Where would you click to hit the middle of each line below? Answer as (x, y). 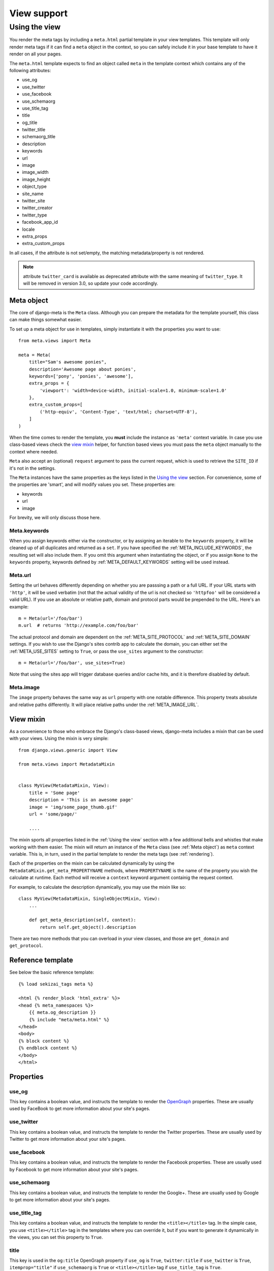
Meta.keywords (29, 530)
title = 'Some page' (54, 793)
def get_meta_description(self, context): (82, 920)
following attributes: (30, 70)
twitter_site (33, 200)
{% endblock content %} (48, 1048)
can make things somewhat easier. (46, 320)
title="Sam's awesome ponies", (68, 362)
